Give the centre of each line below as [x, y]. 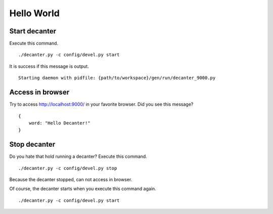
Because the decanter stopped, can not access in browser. [71, 179]
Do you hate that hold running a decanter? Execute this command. [78, 156]
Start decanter [33, 31]
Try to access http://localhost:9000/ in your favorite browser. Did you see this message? [101, 104]
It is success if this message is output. [49, 66]
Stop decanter [32, 144]
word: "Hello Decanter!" [59, 123]
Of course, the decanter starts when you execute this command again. [83, 189]
